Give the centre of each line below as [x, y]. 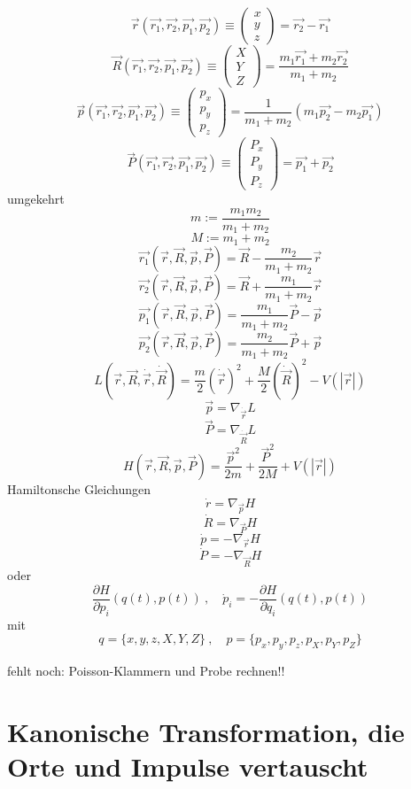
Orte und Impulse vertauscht [188, 766]
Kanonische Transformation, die [206, 731]
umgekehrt [36, 199]
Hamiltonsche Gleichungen [79, 488]
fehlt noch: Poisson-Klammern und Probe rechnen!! [146, 671]
